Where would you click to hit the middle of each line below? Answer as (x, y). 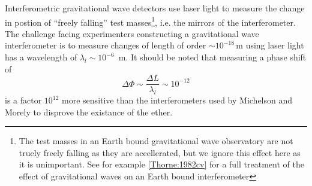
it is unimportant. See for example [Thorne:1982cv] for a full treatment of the (161, 164)
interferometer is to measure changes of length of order (106, 45)
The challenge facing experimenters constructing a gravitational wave (132, 33)
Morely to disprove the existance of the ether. (89, 112)
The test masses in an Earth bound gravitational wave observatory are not (156, 141)
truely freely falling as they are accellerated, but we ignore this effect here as (160, 152)
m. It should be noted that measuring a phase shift (212, 57)
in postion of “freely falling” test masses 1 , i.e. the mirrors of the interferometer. (150, 21)
